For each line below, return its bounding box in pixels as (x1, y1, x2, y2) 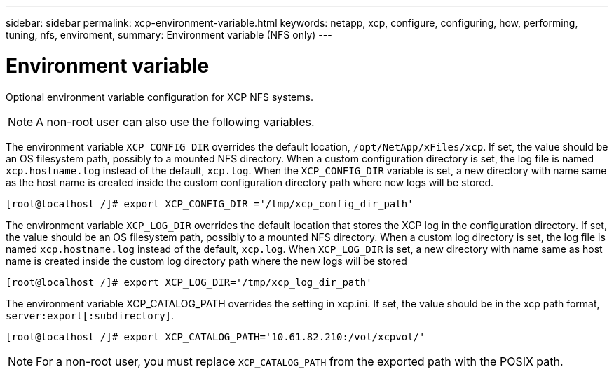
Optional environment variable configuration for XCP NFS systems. (6, 90, 313, 103)
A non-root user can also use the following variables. (36, 114, 315, 129)
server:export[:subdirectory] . (6, 309, 175, 321)
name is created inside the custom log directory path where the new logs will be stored (6, 254, 407, 267)
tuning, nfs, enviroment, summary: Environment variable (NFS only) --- (6, 29, 332, 41)
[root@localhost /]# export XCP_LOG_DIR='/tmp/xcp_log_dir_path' (6, 276, 372, 288)
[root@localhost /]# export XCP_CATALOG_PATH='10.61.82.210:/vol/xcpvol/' (6, 331, 425, 342)
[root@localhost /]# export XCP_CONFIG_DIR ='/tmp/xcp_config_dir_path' (6, 198, 414, 209)
